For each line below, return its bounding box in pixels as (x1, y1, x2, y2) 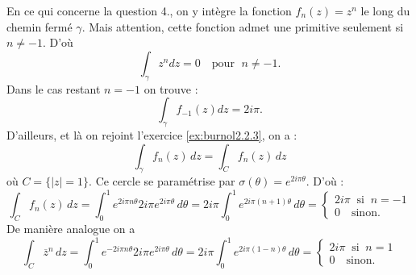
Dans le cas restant (6, 80, 101, 97)
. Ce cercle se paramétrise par (89, 173, 235, 190)
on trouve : (144, 80, 198, 97)
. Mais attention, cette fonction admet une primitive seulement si (81, 18, 404, 35)
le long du (360, 2, 410, 19)
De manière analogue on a (6, 220, 135, 237)
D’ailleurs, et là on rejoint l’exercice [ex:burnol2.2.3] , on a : (6, 126, 297, 143)
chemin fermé (6, 18, 73, 35)
